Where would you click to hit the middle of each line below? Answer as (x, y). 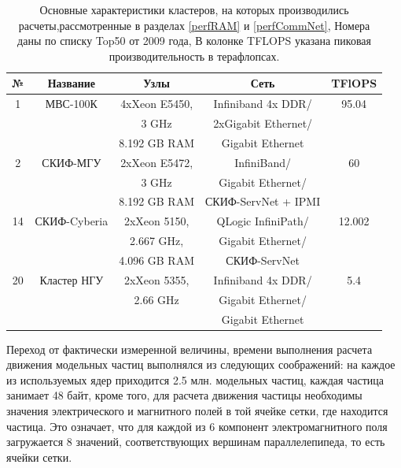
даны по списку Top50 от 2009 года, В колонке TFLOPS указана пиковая (195, 41)
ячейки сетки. (39, 457)
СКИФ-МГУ (72, 162)
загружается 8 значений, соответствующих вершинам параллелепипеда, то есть (196, 442)
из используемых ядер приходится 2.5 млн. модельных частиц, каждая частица (195, 379)
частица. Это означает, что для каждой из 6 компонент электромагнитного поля (197, 426)
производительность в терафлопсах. (194, 56)
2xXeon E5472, (157, 162)
